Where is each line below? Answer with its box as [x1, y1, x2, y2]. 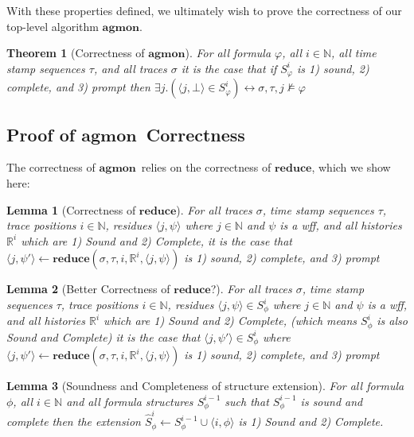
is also [377, 312, 408, 329]
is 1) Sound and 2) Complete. [238, 413, 384, 430]
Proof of [6, 122, 76, 146]
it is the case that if [181, 60, 277, 76]
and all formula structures [66, 393, 193, 409]
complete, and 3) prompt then [6, 79, 150, 95]
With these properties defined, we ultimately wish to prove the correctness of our [6, 2, 402, 18]
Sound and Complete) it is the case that [6, 328, 201, 345]
